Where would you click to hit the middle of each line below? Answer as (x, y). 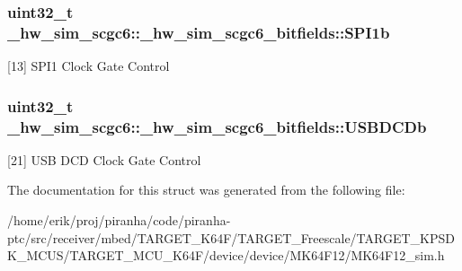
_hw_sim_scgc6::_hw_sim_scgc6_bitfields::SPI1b (199, 32)
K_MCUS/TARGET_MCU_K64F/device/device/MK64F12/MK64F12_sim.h (226, 255)
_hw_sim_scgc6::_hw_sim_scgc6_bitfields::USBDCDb (217, 126)
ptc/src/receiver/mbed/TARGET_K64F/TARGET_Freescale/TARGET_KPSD (231, 237)
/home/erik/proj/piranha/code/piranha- (119, 220)
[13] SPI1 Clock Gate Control (89, 66)
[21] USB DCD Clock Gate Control (104, 159)
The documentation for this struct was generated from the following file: (206, 190)
